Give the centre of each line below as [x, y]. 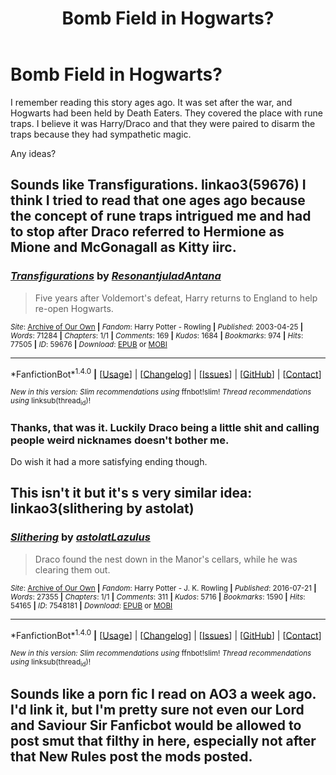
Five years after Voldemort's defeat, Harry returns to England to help [176, 298]
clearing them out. [72, 569]
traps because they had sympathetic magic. [101, 134]
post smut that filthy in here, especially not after [163, 740]
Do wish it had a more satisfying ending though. [109, 461]
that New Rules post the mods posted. [131, 756]
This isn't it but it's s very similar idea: [131, 493]
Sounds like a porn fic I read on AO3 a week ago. [163, 693]
